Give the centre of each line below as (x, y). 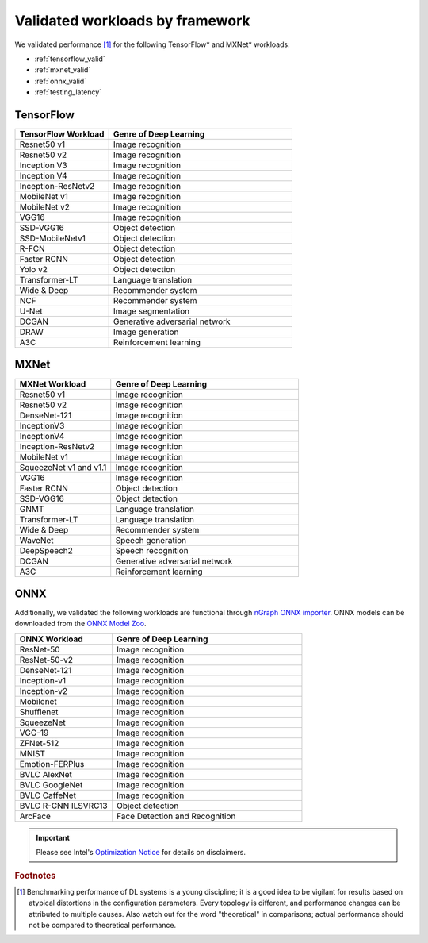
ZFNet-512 (39, 743)
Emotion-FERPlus (52, 764)
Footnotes (35, 876)
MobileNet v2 (45, 207)
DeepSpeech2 (46, 550)
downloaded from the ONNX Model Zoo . (80, 624)
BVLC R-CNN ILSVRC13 (63, 806)
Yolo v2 (33, 270)
